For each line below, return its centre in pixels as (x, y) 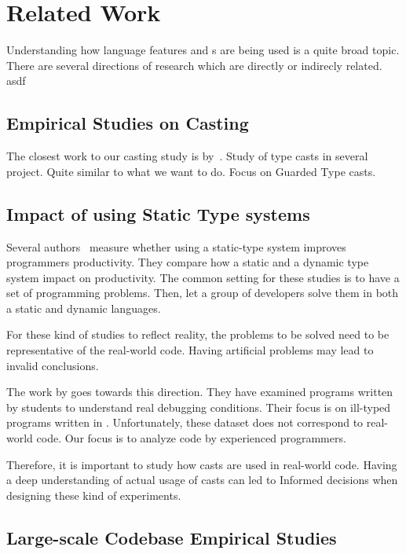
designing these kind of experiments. (94, 495)
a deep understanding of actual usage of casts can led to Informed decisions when (202, 480)
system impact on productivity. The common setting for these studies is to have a (203, 277)
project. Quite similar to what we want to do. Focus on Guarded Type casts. (191, 171)
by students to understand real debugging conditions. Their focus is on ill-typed (199, 407)
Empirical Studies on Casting (128, 123)
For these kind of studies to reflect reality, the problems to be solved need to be (198, 334)
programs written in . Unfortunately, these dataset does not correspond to (185, 422)
